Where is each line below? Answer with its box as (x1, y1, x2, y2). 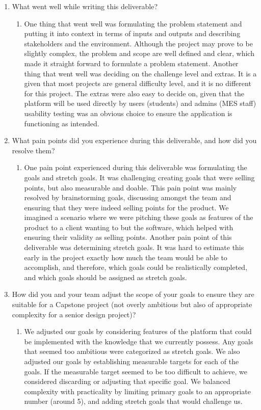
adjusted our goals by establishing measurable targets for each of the (24, 356, 239, 366)
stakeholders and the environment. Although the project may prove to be (24, 38, 253, 48)
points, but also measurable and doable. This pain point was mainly (24, 182, 237, 193)
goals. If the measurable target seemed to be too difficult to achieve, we (24, 366, 247, 376)
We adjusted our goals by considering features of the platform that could (24, 326, 252, 337)
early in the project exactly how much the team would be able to (24, 252, 227, 262)
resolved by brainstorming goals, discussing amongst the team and (24, 192, 231, 203)
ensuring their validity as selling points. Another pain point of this (24, 232, 232, 242)
